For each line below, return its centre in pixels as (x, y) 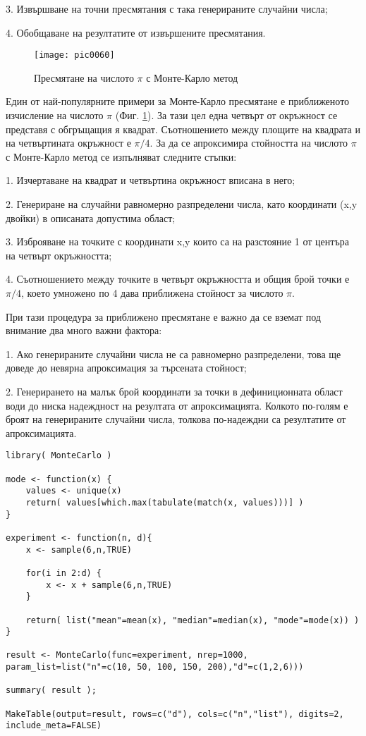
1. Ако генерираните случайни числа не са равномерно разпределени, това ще (173, 354)
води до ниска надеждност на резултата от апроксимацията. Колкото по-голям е (177, 405)
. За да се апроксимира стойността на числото (249, 143)
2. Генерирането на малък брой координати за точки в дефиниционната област (174, 391)
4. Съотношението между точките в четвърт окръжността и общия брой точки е (178, 279)
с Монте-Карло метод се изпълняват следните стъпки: (121, 156)
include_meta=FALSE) (54, 726)
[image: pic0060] (74, 55)
